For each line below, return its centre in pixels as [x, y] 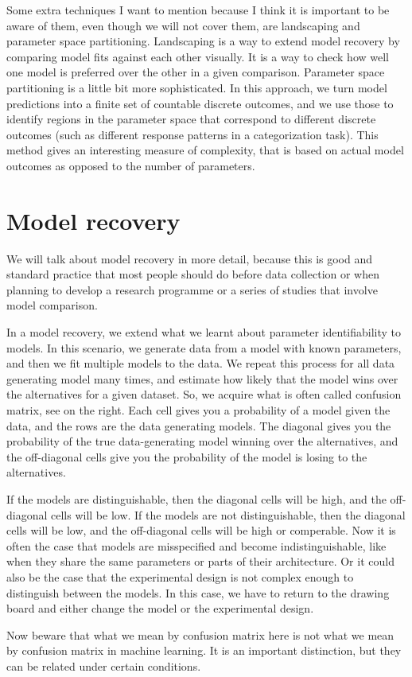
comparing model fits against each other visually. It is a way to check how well [198, 56]
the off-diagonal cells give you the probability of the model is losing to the [187, 456]
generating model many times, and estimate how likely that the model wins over [202, 378]
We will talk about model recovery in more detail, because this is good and [190, 258]
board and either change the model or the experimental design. [160, 608]
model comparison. [52, 305]
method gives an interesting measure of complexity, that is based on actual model [205, 150]
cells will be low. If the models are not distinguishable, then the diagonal [228, 514]
